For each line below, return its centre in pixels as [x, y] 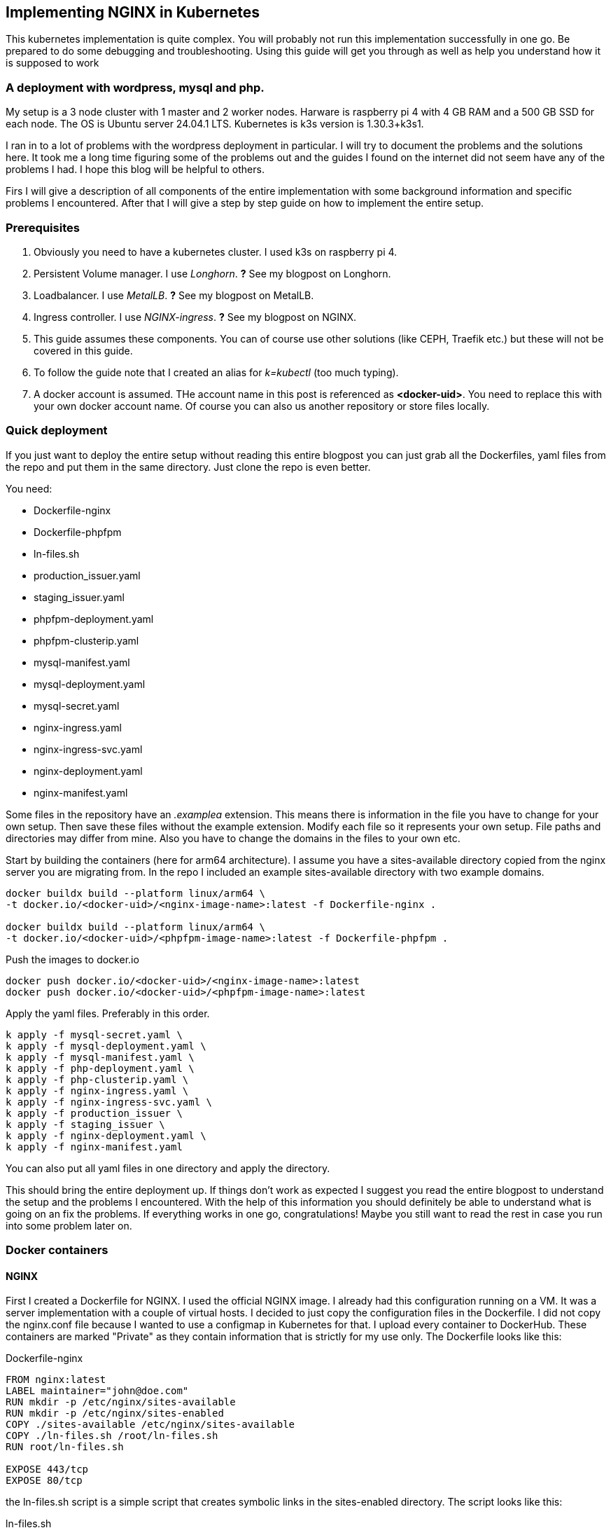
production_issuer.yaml [87, 575]
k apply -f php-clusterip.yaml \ [97, 1079]
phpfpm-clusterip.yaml [86, 640]
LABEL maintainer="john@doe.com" [97, 1391]
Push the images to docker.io [72, 959]
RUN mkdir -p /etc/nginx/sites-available [121, 1402]
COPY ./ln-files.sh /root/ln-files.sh [112, 1436]
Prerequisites [43, 227]
